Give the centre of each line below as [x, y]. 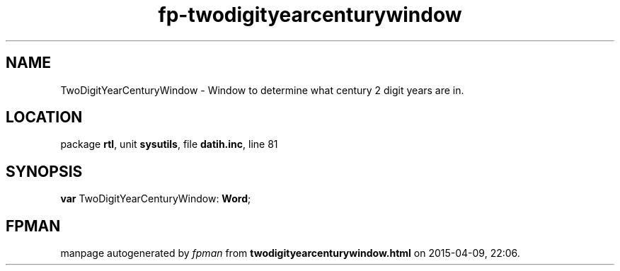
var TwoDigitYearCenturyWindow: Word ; [156, 199]
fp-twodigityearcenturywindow [310, 15]
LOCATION [44, 117]
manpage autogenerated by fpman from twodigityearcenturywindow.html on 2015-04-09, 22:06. [290, 253]
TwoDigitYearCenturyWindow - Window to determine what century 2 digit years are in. [262, 90]
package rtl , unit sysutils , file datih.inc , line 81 [169, 144]
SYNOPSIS [44, 171]
